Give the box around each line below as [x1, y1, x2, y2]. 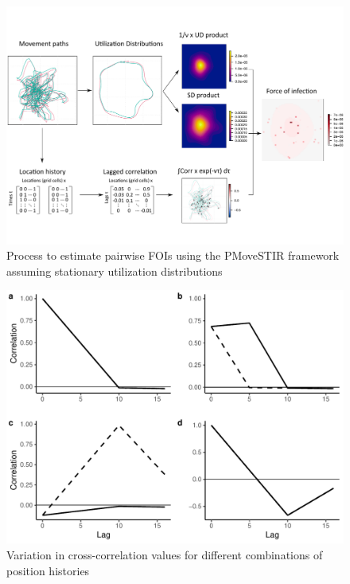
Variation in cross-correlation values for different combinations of [6, 546, 323, 562]
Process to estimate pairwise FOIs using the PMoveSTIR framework [6, 247, 340, 264]
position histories [6, 562, 90, 578]
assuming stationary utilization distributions [6, 262, 223, 279]
